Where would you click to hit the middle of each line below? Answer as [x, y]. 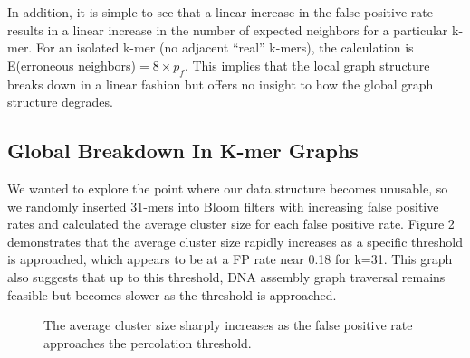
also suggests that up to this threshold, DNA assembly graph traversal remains [226, 276]
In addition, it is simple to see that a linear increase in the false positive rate [220, 12]
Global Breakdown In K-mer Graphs [183, 151]
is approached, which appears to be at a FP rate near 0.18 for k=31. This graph [230, 259]
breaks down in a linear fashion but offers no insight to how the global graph [221, 84]
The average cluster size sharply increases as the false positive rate [228, 325]
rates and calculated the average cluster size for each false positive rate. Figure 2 [231, 224]
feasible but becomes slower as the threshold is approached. [172, 294]
